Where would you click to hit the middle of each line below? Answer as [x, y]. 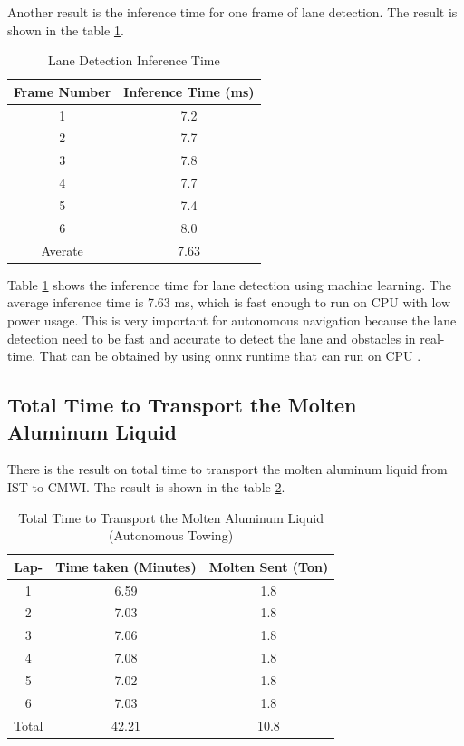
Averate [62, 250]
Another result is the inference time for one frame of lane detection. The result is [232, 12]
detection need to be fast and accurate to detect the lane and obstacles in [212, 338]
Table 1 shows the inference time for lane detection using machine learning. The [229, 284]
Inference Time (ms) [189, 91]
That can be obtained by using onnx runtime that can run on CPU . [230, 356]
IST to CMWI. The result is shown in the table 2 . [146, 486]
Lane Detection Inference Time [134, 60]
